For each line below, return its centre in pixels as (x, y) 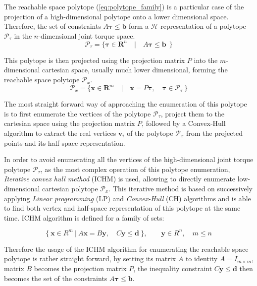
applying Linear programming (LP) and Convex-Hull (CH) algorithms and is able (128, 198)
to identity (202, 258)
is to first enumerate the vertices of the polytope (77, 113)
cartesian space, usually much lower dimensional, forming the (135, 70)
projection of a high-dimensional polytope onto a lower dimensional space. (116, 16)
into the (206, 60)
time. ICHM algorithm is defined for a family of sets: (84, 217)
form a (139, 26)
